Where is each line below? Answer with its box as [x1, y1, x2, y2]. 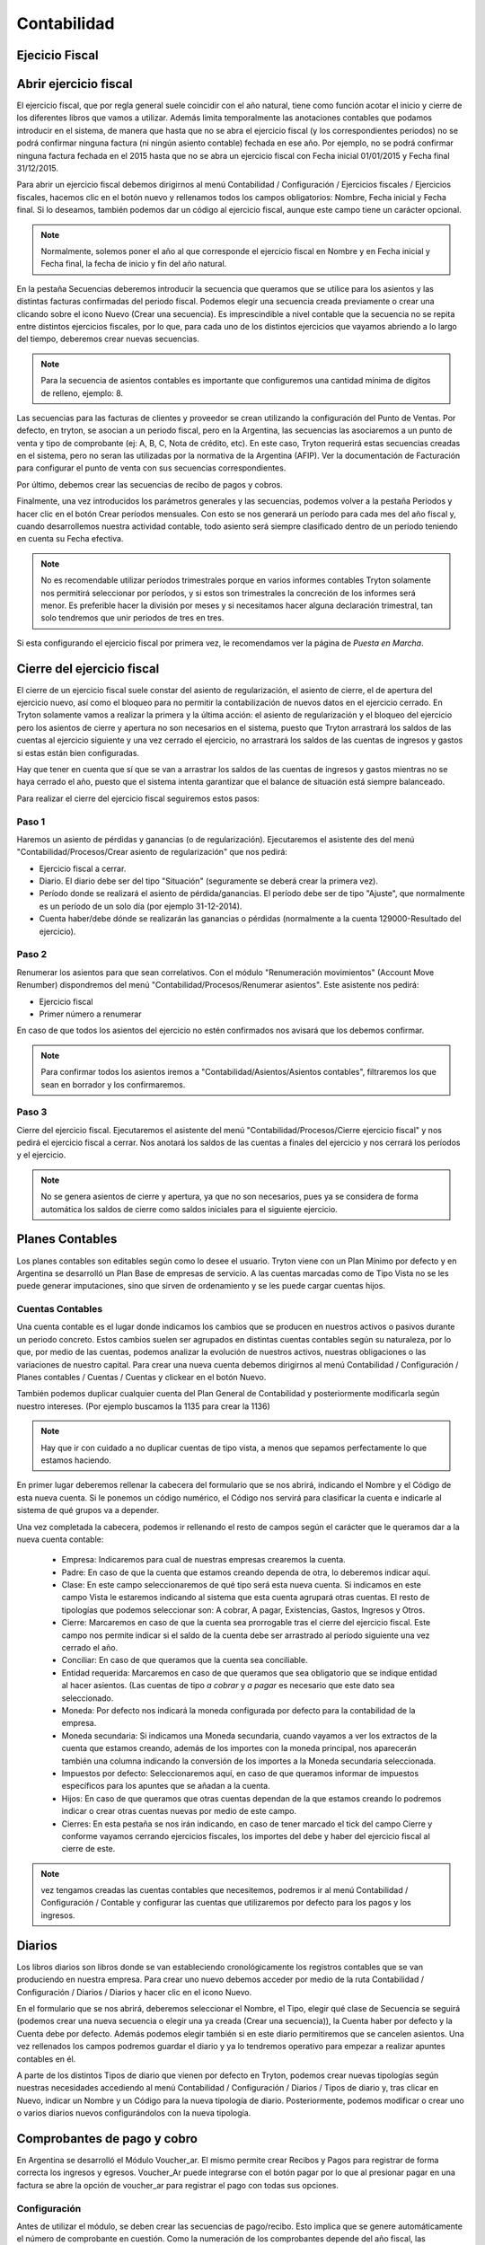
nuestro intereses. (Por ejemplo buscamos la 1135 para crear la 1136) [16, 1401, 271, 1412]
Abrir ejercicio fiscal [16, 76, 133, 92]
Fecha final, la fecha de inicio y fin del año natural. [40, 259, 227, 269]
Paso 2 [16, 948, 48, 961]
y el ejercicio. [16, 1149, 66, 1160]
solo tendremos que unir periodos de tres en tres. [40, 612, 225, 623]
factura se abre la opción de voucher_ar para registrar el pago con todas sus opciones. [16, 2179, 339, 2190]
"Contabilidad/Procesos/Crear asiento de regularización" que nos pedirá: [16, 847, 287, 858]
